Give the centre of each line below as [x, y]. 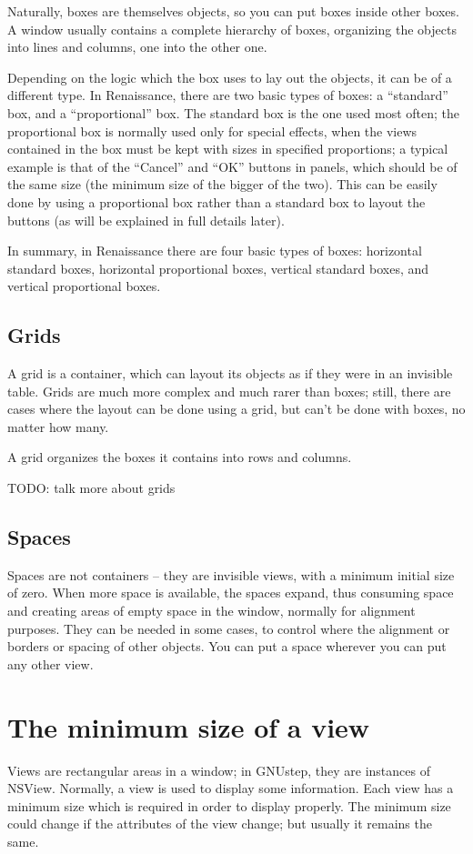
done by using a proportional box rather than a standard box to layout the [216, 201]
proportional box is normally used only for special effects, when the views [212, 131]
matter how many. [58, 426]
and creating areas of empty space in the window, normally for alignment [211, 611]
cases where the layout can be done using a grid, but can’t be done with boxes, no [236, 409]
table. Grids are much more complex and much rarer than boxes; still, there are [229, 391]
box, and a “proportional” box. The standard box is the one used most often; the [234, 112]
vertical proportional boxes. [84, 286]
